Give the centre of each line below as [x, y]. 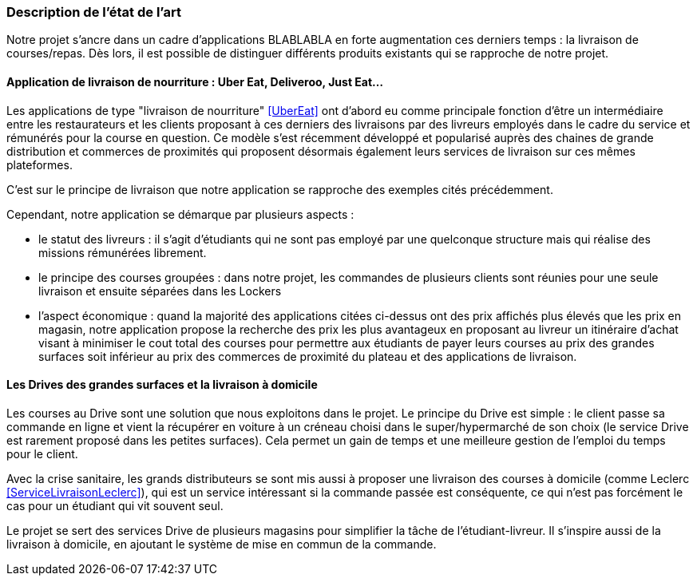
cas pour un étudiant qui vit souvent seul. [115, 505]
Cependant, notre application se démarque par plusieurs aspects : [180, 214]
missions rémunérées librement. [123, 252]
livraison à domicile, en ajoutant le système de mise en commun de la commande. [222, 544]
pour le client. [42, 453]
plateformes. [40, 164]
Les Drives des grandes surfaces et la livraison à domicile [162, 385]
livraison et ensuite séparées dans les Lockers [160, 291]
